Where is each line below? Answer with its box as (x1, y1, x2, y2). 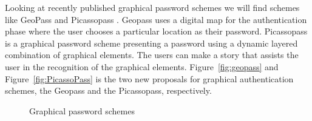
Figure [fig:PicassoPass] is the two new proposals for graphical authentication (5, 72, 294, 85)
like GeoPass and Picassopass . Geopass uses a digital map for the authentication (5, 13, 307, 25)
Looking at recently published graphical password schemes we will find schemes (5, 1, 300, 13)
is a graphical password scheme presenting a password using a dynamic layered (5, 36, 298, 49)
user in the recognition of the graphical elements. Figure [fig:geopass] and (5, 60, 279, 73)
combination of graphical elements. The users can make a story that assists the (5, 48, 299, 61)
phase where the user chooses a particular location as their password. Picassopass (5, 25, 308, 38)
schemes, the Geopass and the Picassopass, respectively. (5, 84, 212, 97)
